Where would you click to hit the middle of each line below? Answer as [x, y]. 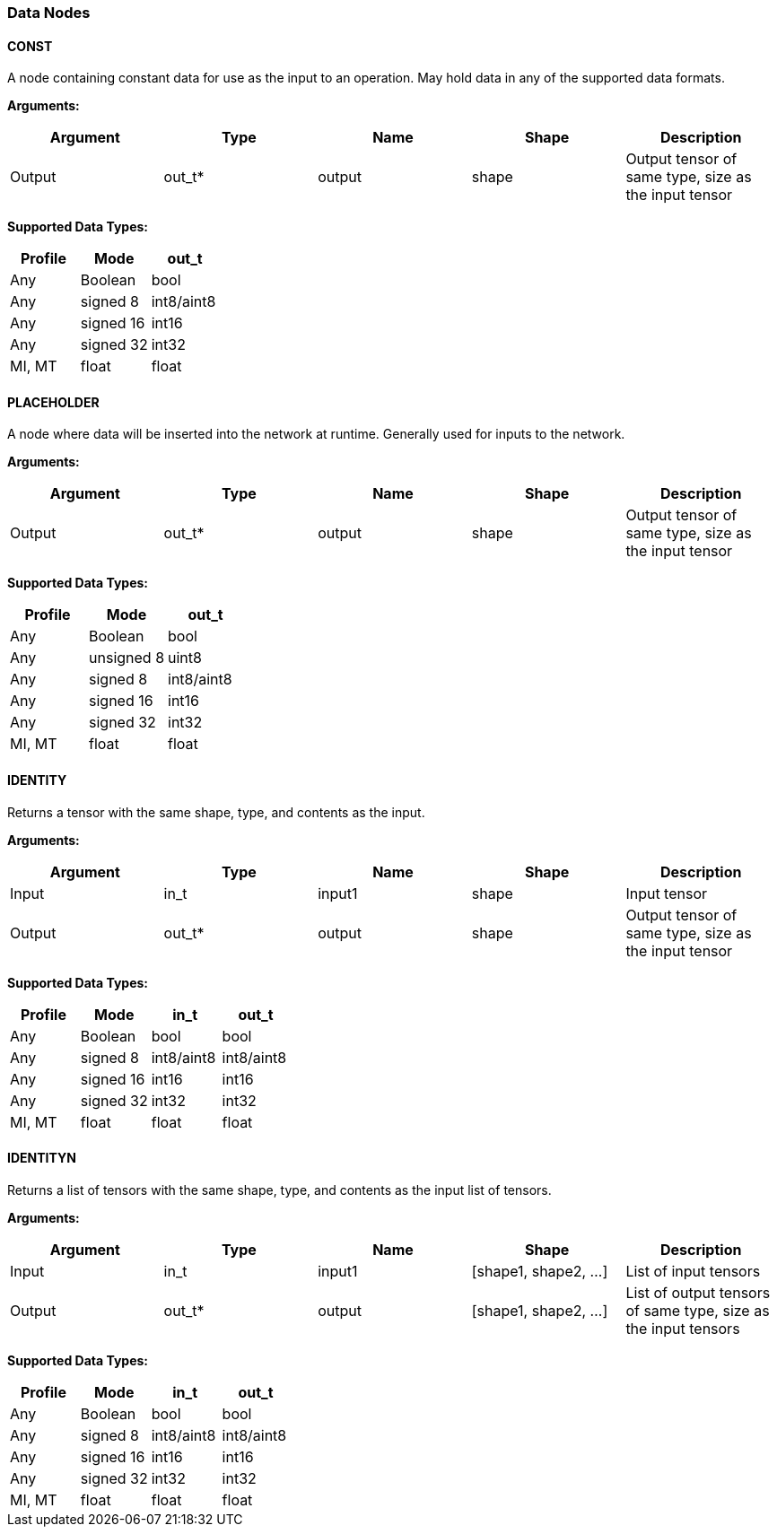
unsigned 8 [127, 658]
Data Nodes [49, 13]
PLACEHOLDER [53, 402]
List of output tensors [698, 1292]
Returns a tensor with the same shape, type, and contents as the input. [216, 812]
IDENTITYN [42, 1158]
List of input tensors [693, 1271]
